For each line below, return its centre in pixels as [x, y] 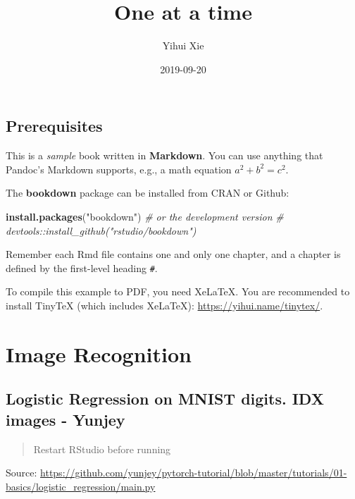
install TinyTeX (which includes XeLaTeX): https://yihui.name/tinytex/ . [164, 305]
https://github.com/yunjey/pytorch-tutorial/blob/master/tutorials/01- [194, 473]
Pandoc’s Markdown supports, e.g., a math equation [119, 169]
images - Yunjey [66, 419]
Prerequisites [54, 126]
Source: [21, 473]
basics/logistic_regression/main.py [81, 486]
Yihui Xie [183, 45]
